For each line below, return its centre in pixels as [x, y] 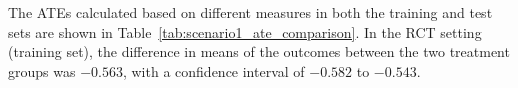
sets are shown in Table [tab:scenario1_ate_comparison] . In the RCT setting [245, 31]
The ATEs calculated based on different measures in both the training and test [250, 12]
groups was [42, 70]
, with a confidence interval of [213, 70]
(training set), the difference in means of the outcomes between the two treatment [259, 51]
